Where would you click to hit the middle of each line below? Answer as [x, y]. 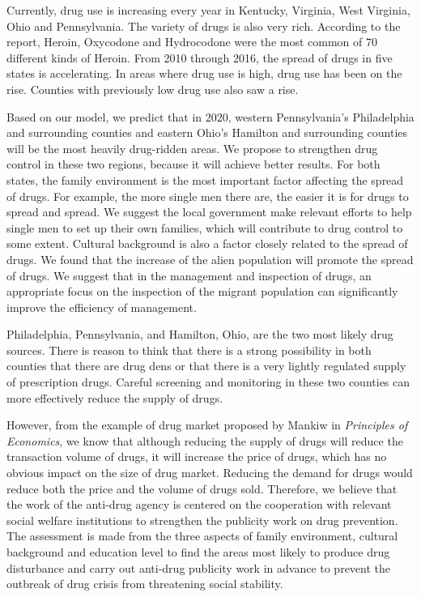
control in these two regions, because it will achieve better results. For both [193, 164]
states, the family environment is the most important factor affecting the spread [205, 179]
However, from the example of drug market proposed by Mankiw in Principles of [207, 425]
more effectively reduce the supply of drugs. [115, 397]
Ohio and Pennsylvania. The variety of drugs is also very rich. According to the [204, 26]
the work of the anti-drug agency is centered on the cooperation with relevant [199, 504]
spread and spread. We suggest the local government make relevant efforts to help [209, 212]
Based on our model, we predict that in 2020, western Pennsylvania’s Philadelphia [210, 116]
